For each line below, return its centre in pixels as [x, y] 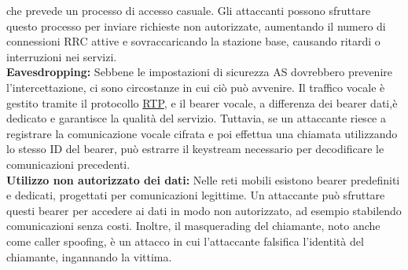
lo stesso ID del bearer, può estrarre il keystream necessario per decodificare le [195, 149]
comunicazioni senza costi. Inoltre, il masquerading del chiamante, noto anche [193, 226]
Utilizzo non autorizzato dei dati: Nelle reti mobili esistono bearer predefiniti [203, 179]
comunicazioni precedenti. [68, 164]
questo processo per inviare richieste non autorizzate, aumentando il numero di [196, 26]
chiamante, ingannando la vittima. [89, 256]
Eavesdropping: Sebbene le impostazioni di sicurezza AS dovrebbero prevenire [199, 72]
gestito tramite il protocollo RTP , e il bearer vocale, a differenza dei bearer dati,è [202, 102]
